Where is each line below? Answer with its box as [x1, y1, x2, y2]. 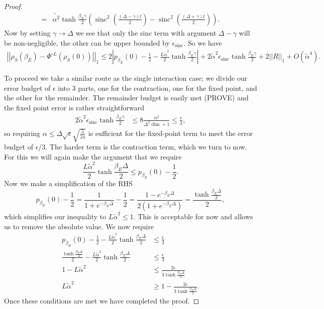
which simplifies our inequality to [4, 211, 106, 221]
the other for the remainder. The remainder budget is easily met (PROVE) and [4, 92, 249, 103]
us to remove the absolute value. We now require [4, 221, 154, 231]
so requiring [4, 127, 41, 138]
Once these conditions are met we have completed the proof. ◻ [4, 295, 199, 306]
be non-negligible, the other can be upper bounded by [4, 37, 170, 48]
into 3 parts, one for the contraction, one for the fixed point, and [58, 82, 257, 93]
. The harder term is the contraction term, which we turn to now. [45, 141, 247, 152]
